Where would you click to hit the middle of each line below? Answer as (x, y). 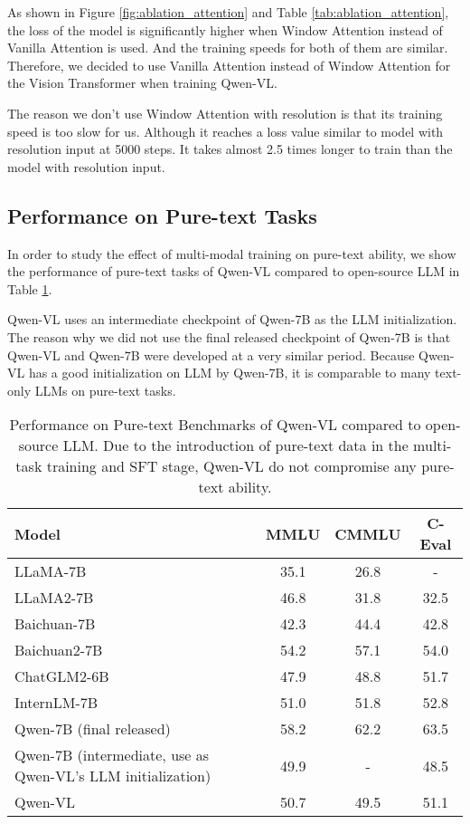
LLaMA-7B (51, 571)
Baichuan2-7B (59, 650)
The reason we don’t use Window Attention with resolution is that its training (225, 113)
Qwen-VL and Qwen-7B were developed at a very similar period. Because (211, 355)
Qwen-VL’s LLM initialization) (113, 776)
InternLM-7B (56, 703)
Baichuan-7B (55, 624)
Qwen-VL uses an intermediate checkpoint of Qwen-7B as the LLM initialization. (232, 319)
